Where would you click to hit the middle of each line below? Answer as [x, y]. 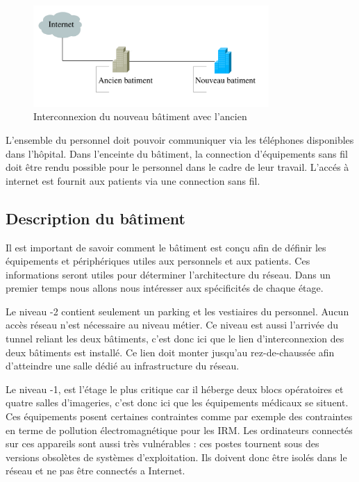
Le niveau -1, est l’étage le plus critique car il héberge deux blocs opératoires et [175, 389]
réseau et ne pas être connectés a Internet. [95, 471]
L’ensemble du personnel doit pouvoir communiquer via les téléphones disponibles [180, 139]
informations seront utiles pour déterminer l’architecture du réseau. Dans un [168, 274]
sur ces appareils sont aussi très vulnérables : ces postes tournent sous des [162, 443]
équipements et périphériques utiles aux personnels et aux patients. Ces [158, 261]
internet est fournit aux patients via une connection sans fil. [133, 180]
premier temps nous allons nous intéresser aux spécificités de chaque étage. [165, 288]
